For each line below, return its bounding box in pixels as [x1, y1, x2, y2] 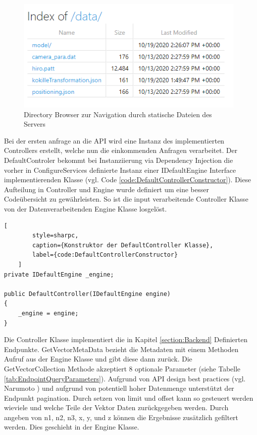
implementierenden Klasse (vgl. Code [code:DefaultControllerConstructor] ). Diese [4, 174, 251, 185]
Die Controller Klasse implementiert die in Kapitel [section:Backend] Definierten [4, 334, 248, 345]
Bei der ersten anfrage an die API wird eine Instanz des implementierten [4, 135, 224, 145]
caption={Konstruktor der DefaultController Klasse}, [32, 241, 213, 249]
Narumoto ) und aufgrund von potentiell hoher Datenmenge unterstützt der [4, 383, 234, 393]
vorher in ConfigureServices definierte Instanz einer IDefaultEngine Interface [4, 164, 236, 175]
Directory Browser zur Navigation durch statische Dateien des [24, 109, 212, 119]
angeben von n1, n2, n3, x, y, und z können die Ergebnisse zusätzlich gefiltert [4, 412, 239, 422]
